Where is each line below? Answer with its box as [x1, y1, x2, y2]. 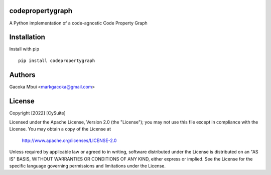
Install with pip [9, 46, 40, 52]
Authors [9, 70, 36, 79]
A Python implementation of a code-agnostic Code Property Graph [9, 20, 148, 26]
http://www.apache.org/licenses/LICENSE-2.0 [22, 137, 117, 143]
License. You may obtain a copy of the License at [9, 126, 111, 132]
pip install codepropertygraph [18, 57, 95, 63]
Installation [9, 33, 45, 41]
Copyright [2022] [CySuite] [9, 110, 66, 116]
